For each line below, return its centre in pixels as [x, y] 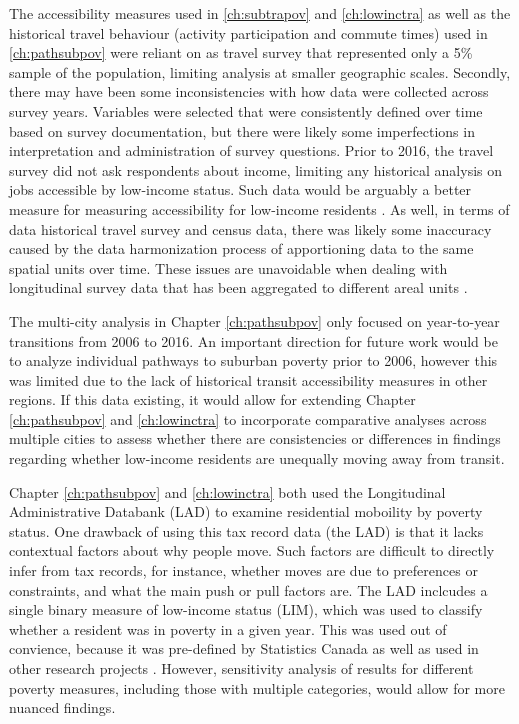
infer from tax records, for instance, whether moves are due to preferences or [243, 570]
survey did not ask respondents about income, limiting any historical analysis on [256, 169]
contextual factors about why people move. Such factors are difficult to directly [252, 550]
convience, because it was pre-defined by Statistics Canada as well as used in [244, 648]
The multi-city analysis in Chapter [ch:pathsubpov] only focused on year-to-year [254, 320]
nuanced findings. [62, 707]
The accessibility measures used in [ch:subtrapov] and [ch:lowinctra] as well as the [260, 13]
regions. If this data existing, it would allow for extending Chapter [212, 399]
